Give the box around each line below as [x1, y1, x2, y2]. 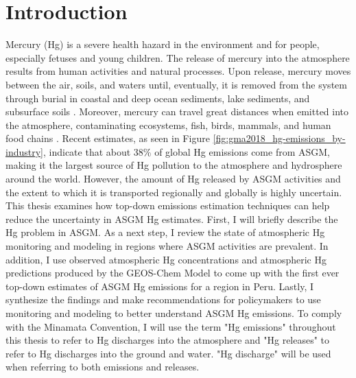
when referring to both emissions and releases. [5, 359, 200, 374]
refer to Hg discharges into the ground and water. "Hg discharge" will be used [5, 346, 331, 360]
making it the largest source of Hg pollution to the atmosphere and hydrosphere [5, 158, 342, 172]
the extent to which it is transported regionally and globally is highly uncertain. [5, 185, 342, 199]
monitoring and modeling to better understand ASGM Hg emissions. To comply [5, 306, 342, 320]
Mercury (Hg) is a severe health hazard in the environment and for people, [5, 37, 320, 51]
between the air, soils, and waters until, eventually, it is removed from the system [5, 77, 347, 91]
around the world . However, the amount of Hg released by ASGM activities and [5, 172, 341, 186]
